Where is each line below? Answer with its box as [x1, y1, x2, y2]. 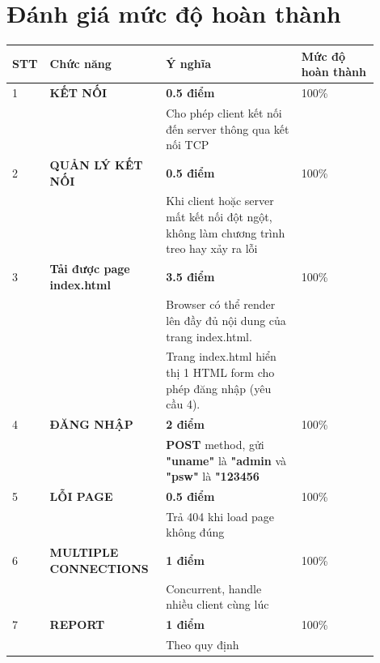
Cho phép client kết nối [166, 104, 282, 121]
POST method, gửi [166, 435, 264, 452]
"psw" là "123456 [166, 468, 260, 485]
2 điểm [166, 416, 205, 433]
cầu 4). [166, 396, 201, 413]
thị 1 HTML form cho [166, 364, 275, 381]
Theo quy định [166, 635, 239, 652]
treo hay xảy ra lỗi [166, 240, 258, 257]
